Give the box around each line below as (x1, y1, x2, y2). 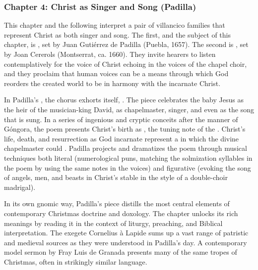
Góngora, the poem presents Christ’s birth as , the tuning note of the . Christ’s (4, 124, 246, 134)
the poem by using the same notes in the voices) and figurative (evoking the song (4, 162, 251, 173)
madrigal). (4, 181, 36, 192)
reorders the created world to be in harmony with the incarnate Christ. (4, 78, 221, 88)
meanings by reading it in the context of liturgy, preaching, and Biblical (4, 218, 223, 228)
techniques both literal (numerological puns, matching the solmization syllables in (4, 152, 253, 163)
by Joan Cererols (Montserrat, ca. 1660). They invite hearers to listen (4, 49, 216, 59)
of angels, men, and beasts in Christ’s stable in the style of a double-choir (4, 172, 228, 182)
